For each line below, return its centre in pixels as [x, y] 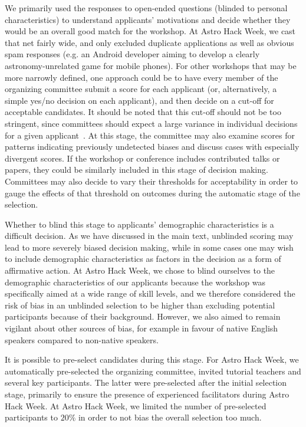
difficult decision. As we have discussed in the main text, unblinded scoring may [149, 236]
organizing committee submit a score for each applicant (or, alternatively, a [141, 89]
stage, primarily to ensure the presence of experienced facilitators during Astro [147, 394]
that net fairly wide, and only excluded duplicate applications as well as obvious [149, 42]
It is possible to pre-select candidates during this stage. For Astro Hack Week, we [152, 359]
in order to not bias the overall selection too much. [170, 417]
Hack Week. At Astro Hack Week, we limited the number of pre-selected [136, 405]
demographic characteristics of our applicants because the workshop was [135, 282]
